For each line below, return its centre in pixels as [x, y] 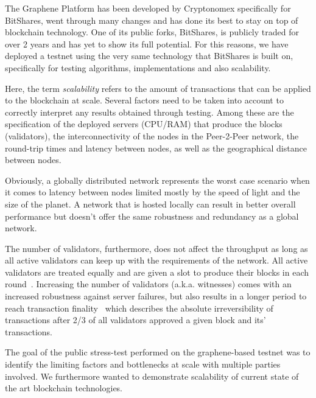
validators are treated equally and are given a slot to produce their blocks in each [157, 272]
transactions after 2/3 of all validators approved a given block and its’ [135, 320]
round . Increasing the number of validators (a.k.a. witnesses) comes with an [148, 284]
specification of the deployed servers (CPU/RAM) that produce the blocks [144, 124]
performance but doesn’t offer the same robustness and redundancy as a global [152, 216]
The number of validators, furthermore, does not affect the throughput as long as [156, 248]
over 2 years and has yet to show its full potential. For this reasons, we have [147, 44]
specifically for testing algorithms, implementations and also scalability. [138, 67]
